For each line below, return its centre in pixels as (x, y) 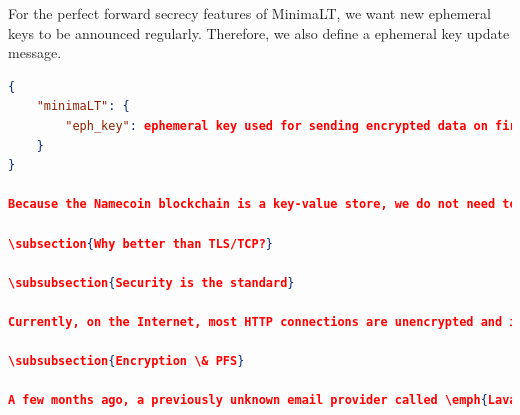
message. (35, 52)
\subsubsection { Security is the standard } (151, 282)
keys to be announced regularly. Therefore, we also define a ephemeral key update (259, 32)
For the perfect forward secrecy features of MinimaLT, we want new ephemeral (249, 13)
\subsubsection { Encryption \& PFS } (126, 361)
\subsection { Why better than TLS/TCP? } (140, 243)
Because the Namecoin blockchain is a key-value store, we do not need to (262, 204)
